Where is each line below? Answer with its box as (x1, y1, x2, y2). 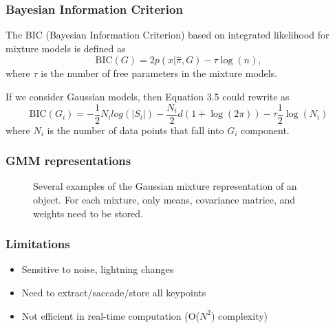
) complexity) (210, 308, 268, 322)
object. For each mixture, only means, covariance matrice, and (33, 193, 296, 207)
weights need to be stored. (33, 206, 144, 220)
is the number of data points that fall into (47, 122, 224, 137)
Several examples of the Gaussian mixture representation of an (33, 179, 297, 193)
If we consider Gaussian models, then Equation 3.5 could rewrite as (6, 89, 290, 103)
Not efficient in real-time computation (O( (21, 308, 200, 322)
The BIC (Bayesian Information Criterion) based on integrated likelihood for (6, 28, 329, 42)
